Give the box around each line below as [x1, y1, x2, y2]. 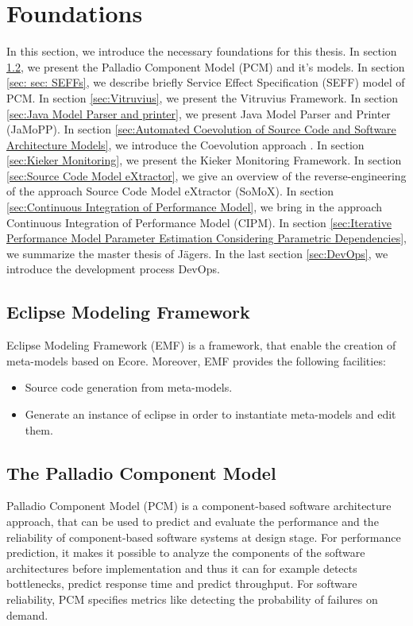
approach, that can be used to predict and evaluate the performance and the [6, 513, 379, 529]
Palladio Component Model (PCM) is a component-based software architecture [6, 497, 392, 514]
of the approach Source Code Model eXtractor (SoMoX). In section [6, 183, 334, 199]
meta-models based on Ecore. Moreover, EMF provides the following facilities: [6, 352, 386, 369]
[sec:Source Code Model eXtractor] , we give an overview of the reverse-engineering [6, 167, 407, 184]
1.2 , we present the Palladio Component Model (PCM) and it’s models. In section [6, 58, 405, 75]
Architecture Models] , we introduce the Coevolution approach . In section [6, 136, 365, 153]
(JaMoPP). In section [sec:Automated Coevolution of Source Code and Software [6, 121, 396, 137]
